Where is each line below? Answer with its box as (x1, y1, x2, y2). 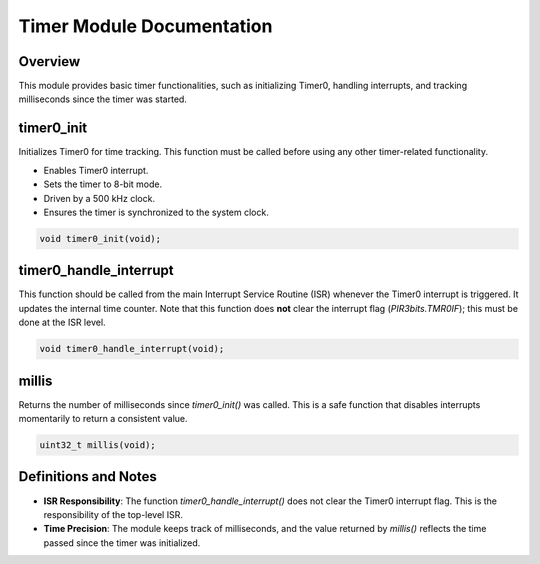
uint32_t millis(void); (39, 440, 157, 451)
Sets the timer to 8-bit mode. (43, 178, 163, 190)
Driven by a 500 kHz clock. (43, 192, 155, 204)
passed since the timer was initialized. (43, 536, 201, 549)
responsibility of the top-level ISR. (43, 508, 184, 520)
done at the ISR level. (18, 316, 106, 329)
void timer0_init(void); (39, 233, 162, 244)
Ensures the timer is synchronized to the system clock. (43, 206, 269, 218)
